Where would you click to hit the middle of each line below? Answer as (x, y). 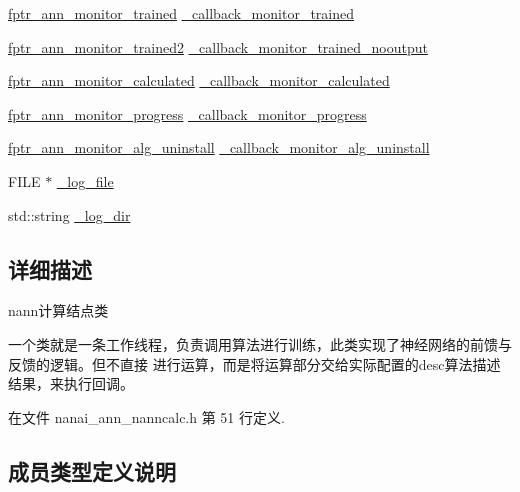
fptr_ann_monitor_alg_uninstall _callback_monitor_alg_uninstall (219, 147)
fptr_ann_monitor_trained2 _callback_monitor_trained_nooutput (218, 46)
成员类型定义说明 (92, 470)
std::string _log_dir (69, 214)
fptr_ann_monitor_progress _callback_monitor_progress (187, 113)
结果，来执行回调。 (71, 383)
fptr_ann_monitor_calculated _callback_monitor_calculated (199, 80)
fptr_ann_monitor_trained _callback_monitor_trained (181, 13)
